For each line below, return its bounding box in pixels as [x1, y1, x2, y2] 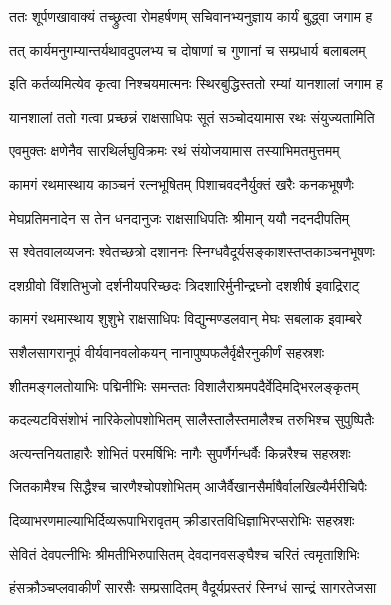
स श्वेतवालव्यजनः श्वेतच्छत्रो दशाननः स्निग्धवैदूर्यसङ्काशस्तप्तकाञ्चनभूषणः [9, 241, 375, 262]
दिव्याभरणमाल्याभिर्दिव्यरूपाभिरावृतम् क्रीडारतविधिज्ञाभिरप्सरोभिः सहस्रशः [9, 509, 355, 530]
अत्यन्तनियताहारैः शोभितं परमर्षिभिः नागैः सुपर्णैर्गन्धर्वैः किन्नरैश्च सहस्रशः [9, 442, 351, 463]
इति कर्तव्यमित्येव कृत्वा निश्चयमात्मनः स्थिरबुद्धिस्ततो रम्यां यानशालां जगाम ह [9, 73, 383, 94]
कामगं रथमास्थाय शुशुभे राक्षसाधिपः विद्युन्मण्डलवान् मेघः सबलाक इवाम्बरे [9, 308, 362, 329]
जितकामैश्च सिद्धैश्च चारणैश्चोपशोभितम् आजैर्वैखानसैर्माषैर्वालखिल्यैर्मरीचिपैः [9, 476, 367, 497]
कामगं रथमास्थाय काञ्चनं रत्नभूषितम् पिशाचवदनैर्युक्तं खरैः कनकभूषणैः [9, 173, 354, 194]
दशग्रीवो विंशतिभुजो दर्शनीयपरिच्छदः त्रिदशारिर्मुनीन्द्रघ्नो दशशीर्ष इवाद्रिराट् [9, 274, 360, 295]
